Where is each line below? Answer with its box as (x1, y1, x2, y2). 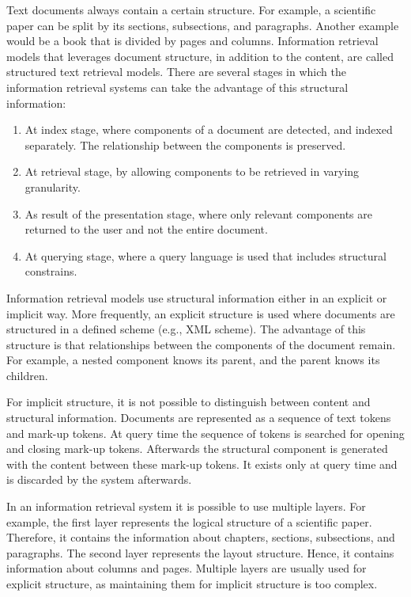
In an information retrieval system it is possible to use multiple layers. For (6, 498, 366, 515)
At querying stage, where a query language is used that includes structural (25, 247, 386, 264)
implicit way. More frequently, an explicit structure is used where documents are (6, 305, 395, 321)
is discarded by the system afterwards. (6, 471, 192, 488)
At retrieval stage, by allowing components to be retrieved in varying (25, 163, 360, 180)
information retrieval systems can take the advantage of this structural (6, 78, 349, 95)
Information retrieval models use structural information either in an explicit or (6, 289, 387, 306)
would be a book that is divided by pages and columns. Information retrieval (6, 32, 379, 49)
